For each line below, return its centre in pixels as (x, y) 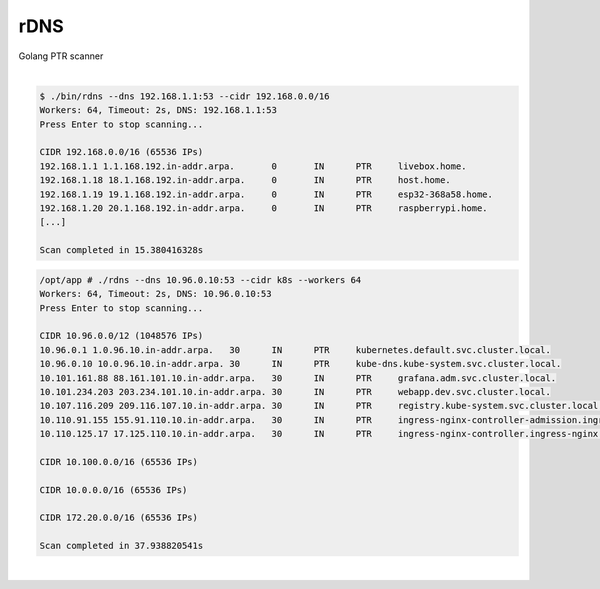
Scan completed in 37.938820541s (121, 546)
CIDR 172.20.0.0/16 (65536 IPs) (119, 518)
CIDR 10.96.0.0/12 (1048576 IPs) (121, 336)
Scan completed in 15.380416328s (121, 250)
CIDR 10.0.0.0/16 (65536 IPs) (113, 489)
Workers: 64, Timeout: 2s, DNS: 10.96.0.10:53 (155, 294)
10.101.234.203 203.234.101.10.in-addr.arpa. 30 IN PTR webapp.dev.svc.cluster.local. (295, 391)
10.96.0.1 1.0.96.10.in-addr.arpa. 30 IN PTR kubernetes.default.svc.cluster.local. (295, 349)
